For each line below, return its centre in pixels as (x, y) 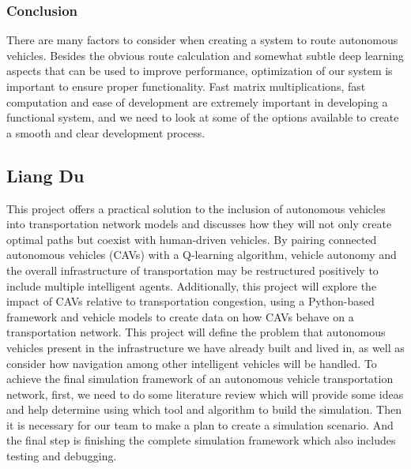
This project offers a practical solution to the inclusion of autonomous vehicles (196, 208)
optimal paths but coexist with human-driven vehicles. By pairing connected (192, 239)
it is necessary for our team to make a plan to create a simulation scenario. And (200, 424)
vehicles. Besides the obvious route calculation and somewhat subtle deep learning (205, 55)
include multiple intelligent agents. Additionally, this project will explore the (192, 285)
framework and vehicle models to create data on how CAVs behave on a (180, 316)
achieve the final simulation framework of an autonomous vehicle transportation (200, 379)
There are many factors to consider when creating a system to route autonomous (202, 40)
